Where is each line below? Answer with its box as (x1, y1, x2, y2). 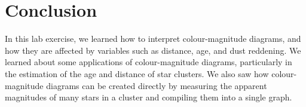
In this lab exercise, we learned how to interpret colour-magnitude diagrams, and (5, 32, 301, 45)
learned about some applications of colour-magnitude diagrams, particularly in (5, 56, 292, 68)
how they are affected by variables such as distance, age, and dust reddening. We (5, 44, 301, 56)
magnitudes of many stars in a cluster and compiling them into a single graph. (5, 91, 292, 103)
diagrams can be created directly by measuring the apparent (46, 79, 267, 91)
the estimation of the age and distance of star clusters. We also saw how (5, 67, 269, 80)
